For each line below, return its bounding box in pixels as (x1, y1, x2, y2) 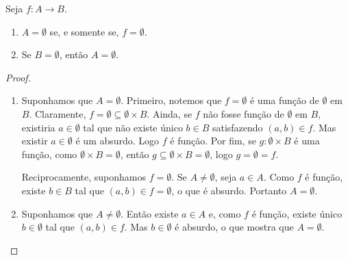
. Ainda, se (147, 106, 192, 120)
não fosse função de (203, 106, 284, 120)
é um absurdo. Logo (75, 133, 160, 148)
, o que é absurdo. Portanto (171, 183, 287, 197)
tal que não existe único (83, 120, 183, 134)
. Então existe (121, 206, 179, 220)
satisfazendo (212, 120, 263, 134)
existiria (21, 120, 55, 134)
